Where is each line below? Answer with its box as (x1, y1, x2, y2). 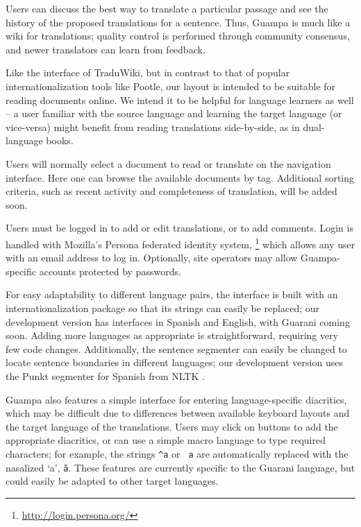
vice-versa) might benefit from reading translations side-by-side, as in (6, 119, 300, 134)
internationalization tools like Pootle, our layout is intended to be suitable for (6, 78, 336, 93)
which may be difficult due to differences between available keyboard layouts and (6, 406, 350, 420)
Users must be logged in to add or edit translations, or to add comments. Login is (6, 221, 353, 235)
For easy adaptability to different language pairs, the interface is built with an (6, 287, 338, 302)
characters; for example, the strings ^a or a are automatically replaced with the (6, 446, 349, 460)
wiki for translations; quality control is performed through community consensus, (6, 28, 350, 43)
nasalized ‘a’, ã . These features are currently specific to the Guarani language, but (6, 460, 355, 474)
